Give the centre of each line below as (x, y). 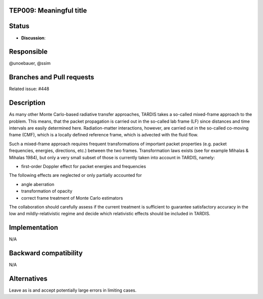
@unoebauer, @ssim (30, 63)
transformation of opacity (47, 191)
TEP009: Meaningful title (48, 10)
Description (27, 103)
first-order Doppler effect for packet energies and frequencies (84, 166)
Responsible (28, 52)
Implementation (34, 228)
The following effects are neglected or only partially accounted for (75, 175)
